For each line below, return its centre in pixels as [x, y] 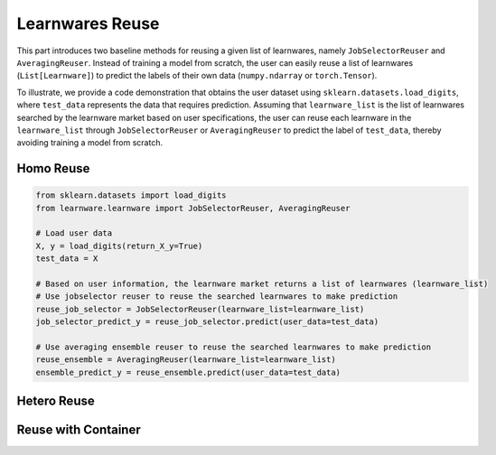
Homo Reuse [53, 168]
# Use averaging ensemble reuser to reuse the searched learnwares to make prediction [234, 347]
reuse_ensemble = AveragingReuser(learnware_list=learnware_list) [186, 360]
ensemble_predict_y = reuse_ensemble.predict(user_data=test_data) [188, 372]
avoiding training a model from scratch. [89, 143]
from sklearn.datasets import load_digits [131, 195]
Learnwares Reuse [88, 23]
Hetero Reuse [56, 401]
